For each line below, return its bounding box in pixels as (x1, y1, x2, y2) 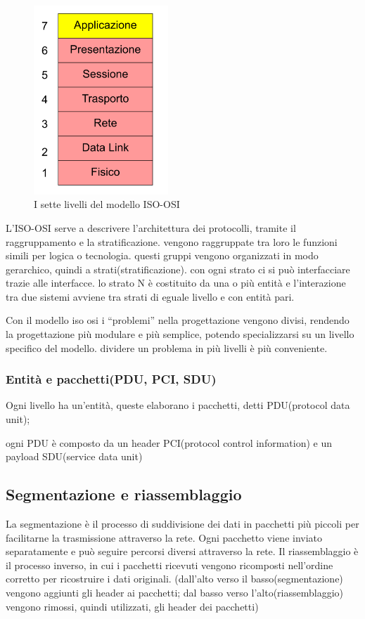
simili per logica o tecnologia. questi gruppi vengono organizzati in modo (6, 248, 319, 263)
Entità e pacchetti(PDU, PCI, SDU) (6, 370, 217, 388)
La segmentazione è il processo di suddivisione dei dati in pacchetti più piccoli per (6, 516, 359, 531)
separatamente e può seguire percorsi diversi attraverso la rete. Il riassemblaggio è (6, 544, 359, 559)
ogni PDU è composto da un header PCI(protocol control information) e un (6, 435, 333, 450)
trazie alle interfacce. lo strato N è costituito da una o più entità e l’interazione (6, 275, 346, 290)
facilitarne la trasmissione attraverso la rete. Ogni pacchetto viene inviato (6, 530, 323, 545)
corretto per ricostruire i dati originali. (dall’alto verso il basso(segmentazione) (6, 571, 343, 586)
